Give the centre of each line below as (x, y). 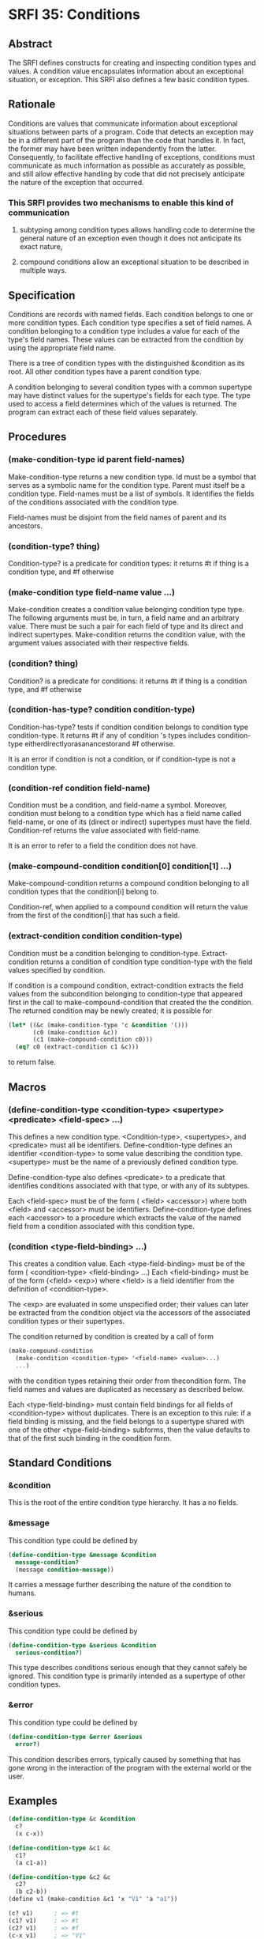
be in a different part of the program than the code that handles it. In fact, (127, 140)
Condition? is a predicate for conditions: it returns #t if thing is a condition (128, 681)
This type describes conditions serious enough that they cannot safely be (128, 1668)
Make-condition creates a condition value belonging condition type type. (126, 610)
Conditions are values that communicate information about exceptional (123, 123)
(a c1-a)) (31, 1863)
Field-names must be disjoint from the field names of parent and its (117, 517)
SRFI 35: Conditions (74, 15)
